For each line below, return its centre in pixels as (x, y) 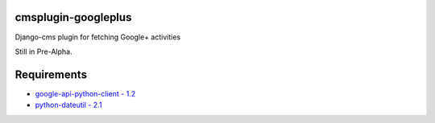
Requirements (51, 74)
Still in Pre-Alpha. (43, 51)
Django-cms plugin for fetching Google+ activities (98, 37)
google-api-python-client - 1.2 (85, 93)
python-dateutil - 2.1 (68, 105)
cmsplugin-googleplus (73, 17)
